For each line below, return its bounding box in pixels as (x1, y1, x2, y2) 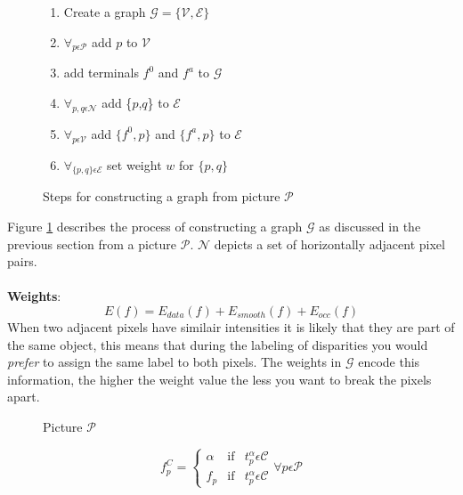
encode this (358, 353, 420, 371)
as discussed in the (319, 216, 421, 235)
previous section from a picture (7, 234, 177, 253)
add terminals (63, 63, 139, 82)
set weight (107, 155, 162, 174)
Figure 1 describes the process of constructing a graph (7, 216, 303, 235)
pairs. (7, 252, 37, 271)
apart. (7, 387, 40, 406)
